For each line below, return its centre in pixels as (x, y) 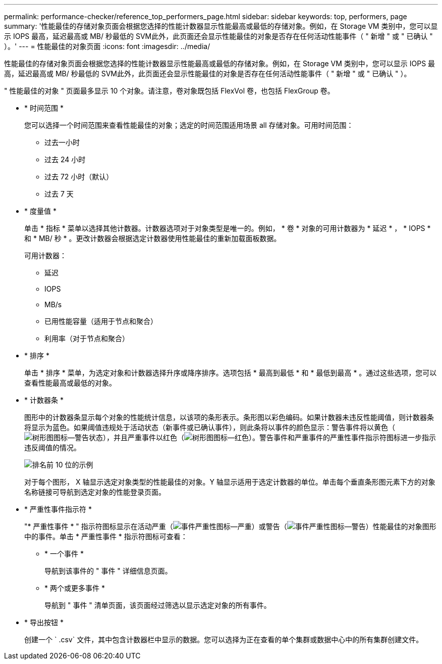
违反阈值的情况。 (52, 447)
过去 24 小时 (65, 159)
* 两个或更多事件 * (75, 588)
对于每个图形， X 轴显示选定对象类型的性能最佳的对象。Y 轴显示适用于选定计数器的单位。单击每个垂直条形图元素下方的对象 (230, 482)
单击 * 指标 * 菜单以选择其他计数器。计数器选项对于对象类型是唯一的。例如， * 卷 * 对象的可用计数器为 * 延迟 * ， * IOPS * (228, 228)
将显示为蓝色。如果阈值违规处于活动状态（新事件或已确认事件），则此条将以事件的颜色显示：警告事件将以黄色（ (210, 427)
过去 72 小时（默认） (79, 177)
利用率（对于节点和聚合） (87, 338)
